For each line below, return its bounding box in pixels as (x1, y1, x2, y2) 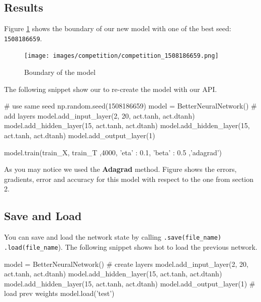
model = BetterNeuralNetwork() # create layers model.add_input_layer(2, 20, (4, 258, 248, 269)
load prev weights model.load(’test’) (4, 288, 115, 298)
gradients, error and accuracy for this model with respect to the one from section (4, 173, 254, 184)
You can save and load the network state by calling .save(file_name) (4, 232, 222, 242)
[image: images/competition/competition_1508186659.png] (24, 52, 219, 60)
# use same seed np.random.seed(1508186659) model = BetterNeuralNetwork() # (4, 100, 257, 111)
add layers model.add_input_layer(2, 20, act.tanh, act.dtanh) (4, 110, 195, 121)
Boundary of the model (24, 67, 96, 77)
